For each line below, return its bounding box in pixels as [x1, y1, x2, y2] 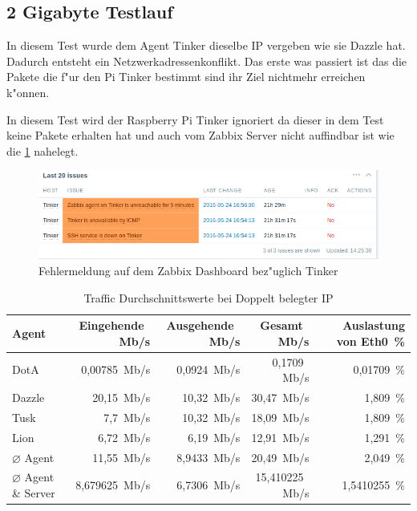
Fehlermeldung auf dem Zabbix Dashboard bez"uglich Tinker [38, 262, 338, 278]
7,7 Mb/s [103, 408, 151, 425]
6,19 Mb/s [188, 428, 241, 445]
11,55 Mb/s [92, 448, 151, 465]
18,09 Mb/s [251, 408, 310, 425]
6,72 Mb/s [98, 428, 151, 445]
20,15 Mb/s [92, 389, 151, 406]
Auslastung [342, 317, 405, 334]
